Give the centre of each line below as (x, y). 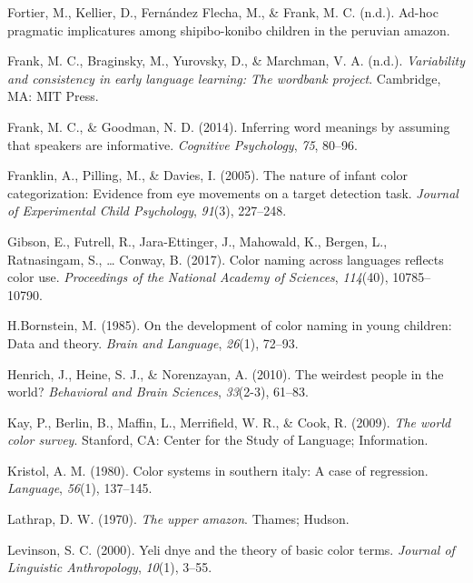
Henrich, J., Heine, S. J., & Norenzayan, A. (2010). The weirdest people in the (226, 373)
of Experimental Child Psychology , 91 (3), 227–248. (147, 211)
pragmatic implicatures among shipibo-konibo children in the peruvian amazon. (229, 30)
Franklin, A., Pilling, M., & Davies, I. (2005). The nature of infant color (208, 175)
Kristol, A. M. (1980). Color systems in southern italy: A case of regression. (218, 470)
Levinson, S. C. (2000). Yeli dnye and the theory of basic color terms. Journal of (231, 549)
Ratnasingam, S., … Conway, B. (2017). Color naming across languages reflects (226, 259)
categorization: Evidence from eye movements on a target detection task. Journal (233, 192)
